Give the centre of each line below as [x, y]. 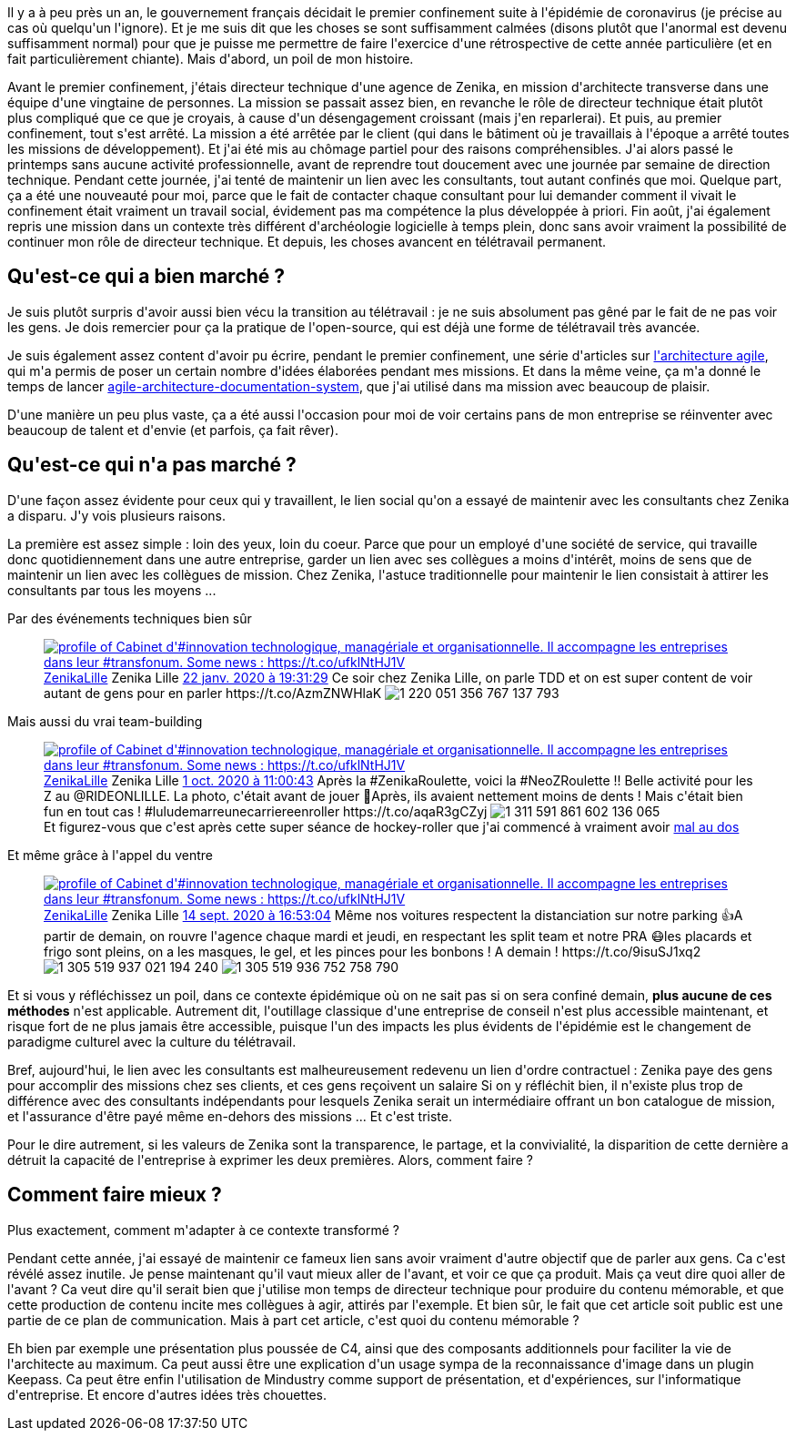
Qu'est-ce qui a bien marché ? [146, 277]
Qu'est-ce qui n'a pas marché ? [152, 465]
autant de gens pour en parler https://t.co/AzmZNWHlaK [213, 693]
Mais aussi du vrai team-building [105, 721]
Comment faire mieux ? [115, 1195]
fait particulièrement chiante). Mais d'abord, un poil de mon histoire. [211, 59]
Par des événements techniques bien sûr [130, 618]
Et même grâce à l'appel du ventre [111, 855]
